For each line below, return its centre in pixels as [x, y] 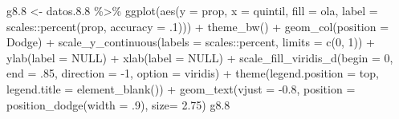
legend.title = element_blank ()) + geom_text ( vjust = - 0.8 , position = [181, 88]
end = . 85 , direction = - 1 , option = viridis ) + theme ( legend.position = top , [193, 73]
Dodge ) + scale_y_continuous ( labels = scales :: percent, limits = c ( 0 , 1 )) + [191, 42]
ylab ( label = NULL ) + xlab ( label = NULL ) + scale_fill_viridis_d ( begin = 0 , [200, 57]
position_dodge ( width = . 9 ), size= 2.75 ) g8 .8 [118, 104]
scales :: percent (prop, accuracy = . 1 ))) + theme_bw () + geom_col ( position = [198, 26]
